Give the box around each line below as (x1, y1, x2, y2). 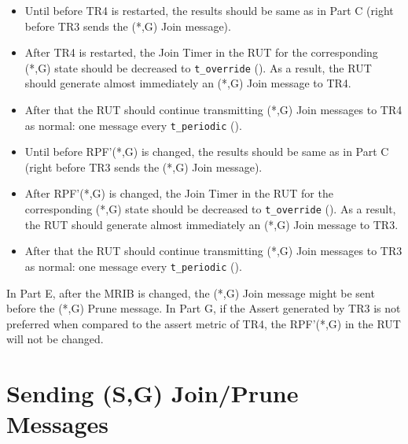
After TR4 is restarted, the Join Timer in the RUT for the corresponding (24, 44, 378, 61)
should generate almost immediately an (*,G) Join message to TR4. (24, 75, 351, 91)
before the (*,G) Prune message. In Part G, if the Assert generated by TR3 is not (6, 300, 401, 316)
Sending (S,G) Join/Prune (6, 377, 299, 409)
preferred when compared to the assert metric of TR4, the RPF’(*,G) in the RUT (6, 315, 401, 331)
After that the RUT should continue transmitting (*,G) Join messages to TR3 (24, 242, 402, 259)
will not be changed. (6, 331, 104, 347)
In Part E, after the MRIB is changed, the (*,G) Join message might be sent (6, 284, 375, 301)
